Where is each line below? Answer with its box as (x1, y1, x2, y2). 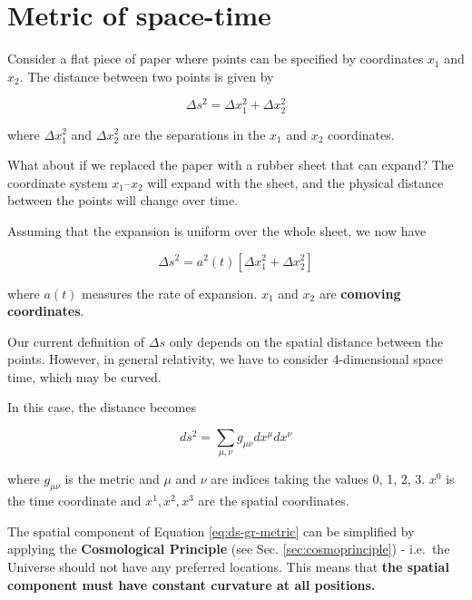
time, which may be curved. (7, 367, 162, 386)
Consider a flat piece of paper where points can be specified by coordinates (7, 49, 424, 68)
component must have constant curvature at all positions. (7, 575, 376, 594)
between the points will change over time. (7, 191, 239, 210)
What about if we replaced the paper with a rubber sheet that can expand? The (7, 155, 454, 174)
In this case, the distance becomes (7, 398, 196, 417)
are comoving (319, 283, 401, 302)
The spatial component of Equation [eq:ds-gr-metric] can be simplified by (7, 521, 415, 540)
